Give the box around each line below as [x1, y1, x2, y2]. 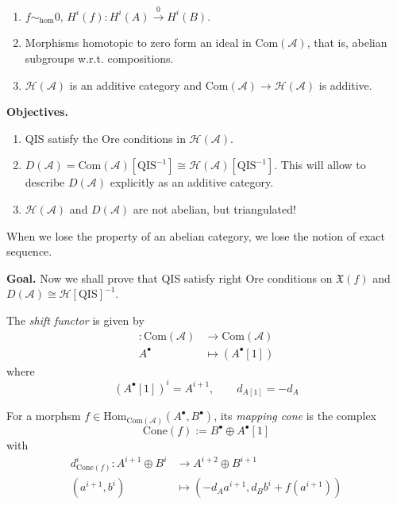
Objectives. [6, 103, 68, 120]
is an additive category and [69, 76, 202, 93]
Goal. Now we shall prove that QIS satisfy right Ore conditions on [6, 269, 333, 286]
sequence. [6, 243, 52, 260]
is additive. [318, 76, 372, 93]
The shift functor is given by [6, 311, 145, 328]
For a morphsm [6, 407, 81, 424]
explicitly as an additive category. [110, 174, 274, 191]
